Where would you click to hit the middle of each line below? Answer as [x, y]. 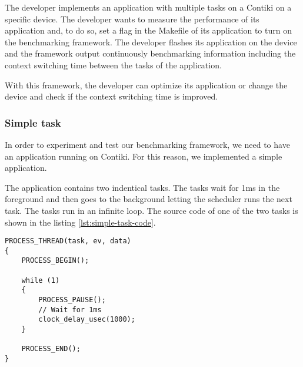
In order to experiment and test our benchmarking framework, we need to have [147, 144]
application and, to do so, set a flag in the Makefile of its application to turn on [148, 30]
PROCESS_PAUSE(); [72, 300]
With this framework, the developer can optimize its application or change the [146, 85]
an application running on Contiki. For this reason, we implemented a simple [144, 156]
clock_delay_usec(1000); [87, 320]
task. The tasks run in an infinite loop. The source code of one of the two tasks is [151, 210]
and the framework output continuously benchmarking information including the [150, 53]
